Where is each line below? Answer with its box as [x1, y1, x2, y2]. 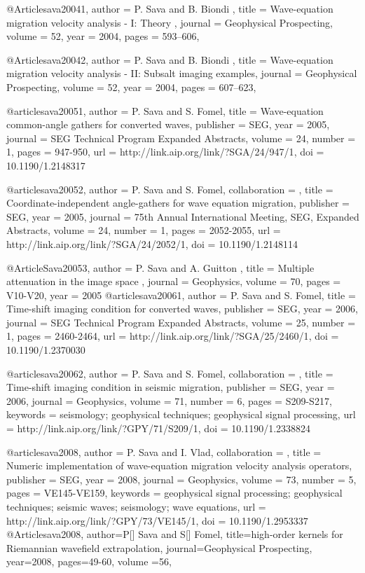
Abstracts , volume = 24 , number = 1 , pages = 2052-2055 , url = [6, 223, 281, 237]
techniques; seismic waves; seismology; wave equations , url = [6, 499, 266, 513]
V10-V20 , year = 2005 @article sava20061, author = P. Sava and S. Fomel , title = [6, 287, 356, 302]
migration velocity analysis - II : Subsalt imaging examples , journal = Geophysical [6, 66, 357, 81]
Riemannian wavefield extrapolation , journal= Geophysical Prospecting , [6, 540, 312, 555]
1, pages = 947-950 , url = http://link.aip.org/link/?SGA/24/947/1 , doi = [6, 144, 324, 159]
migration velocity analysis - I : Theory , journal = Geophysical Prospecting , [6, 15, 333, 29]
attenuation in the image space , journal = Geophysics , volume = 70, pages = [6, 274, 341, 289]
